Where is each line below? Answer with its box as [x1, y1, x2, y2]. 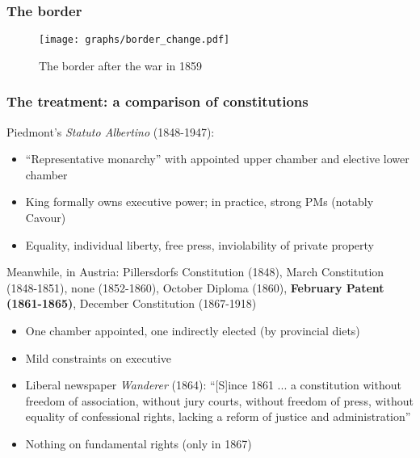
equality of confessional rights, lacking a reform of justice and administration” [25, 408, 411, 425]
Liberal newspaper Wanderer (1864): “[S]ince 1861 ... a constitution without [25, 376, 401, 393]
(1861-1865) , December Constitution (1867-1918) [6, 295, 257, 312]
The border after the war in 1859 [39, 57, 202, 74]
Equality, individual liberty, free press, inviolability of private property [25, 236, 374, 253]
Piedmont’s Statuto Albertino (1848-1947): [6, 123, 215, 140]
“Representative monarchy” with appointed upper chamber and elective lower [25, 150, 409, 167]
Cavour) [25, 209, 66, 226]
